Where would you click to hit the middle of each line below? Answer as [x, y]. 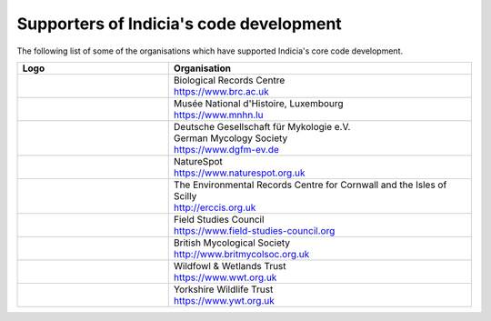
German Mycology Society [230, 138]
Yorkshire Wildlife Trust [223, 289]
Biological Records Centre [229, 80]
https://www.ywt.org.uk [224, 300]
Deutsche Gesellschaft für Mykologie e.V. [262, 126]
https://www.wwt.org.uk [225, 277]
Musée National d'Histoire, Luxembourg [259, 103]
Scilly [185, 196]
